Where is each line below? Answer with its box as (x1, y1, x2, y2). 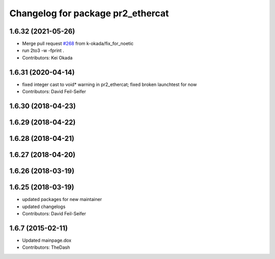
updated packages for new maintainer (22, 196, 102, 203)
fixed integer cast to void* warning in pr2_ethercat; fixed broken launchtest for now (22, 81, 197, 88)
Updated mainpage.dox (22, 237, 71, 243)
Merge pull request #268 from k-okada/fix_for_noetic (22, 41, 134, 47)
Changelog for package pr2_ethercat (9, 8, 169, 19)
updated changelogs (22, 204, 66, 210)
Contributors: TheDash (22, 244, 70, 250)
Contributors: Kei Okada (22, 54, 73, 61)
